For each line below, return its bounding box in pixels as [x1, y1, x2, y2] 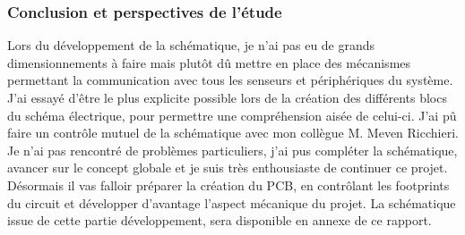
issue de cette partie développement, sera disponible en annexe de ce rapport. [7, 211, 432, 230]
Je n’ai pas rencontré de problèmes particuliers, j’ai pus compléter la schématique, [7, 140, 458, 159]
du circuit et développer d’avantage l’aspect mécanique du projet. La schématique [7, 193, 456, 212]
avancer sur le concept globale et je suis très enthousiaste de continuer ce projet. [7, 158, 448, 177]
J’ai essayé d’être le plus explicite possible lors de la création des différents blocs [7, 88, 447, 106]
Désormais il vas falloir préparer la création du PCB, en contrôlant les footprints [7, 175, 450, 194]
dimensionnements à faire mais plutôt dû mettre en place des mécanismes [7, 53, 411, 71]
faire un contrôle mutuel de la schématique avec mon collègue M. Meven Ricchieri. [7, 123, 459, 142]
